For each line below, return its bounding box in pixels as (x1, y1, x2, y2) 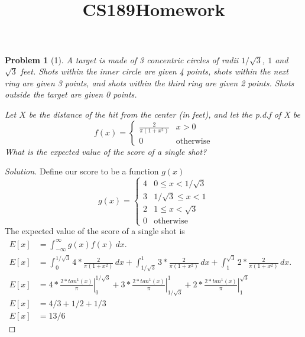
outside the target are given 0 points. (5, 88, 137, 101)
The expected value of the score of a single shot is (5, 225, 185, 237)
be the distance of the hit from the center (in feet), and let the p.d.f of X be (28, 108, 300, 120)
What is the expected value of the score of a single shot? (5, 145, 207, 157)
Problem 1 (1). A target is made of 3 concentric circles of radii (5, 53, 239, 66)
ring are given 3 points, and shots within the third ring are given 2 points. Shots (5, 76, 294, 89)
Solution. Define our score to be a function (5, 165, 159, 177)
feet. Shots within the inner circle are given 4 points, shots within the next (20, 65, 289, 77)
